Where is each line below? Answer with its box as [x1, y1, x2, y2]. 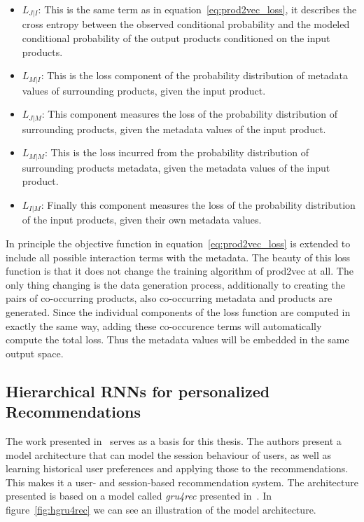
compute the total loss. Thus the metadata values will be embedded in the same [6, 332, 349, 347]
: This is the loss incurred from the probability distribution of [44, 145, 309, 160]
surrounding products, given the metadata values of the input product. [22, 121, 326, 136]
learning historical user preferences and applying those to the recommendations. [6, 461, 349, 476]
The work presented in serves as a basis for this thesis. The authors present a [6, 433, 342, 448]
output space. [6, 345, 64, 360]
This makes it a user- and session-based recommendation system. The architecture [6, 474, 358, 489]
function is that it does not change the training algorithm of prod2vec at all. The [6, 263, 353, 278]
